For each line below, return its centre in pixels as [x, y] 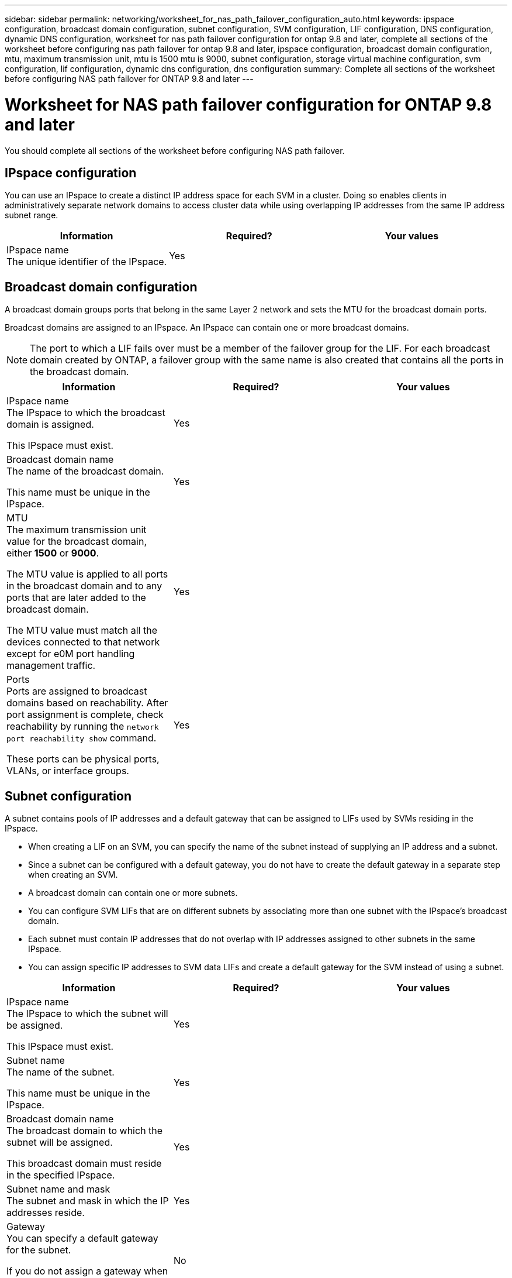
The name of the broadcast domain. [85, 471]
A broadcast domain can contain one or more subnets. [133, 893]
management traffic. [51, 666]
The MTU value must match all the [82, 631]
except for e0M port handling [71, 654]
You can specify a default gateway [82, 1239]
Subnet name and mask [58, 1189]
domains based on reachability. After [87, 703]
